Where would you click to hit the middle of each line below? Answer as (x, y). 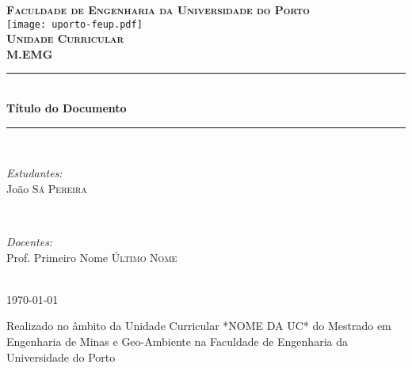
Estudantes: (34, 173)
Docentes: (30, 241)
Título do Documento (67, 108)
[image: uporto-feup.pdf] (74, 24)
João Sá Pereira (47, 188)
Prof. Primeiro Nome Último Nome (92, 257)
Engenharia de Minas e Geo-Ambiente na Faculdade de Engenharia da (177, 341)
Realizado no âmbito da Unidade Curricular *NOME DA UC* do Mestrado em (199, 326)
